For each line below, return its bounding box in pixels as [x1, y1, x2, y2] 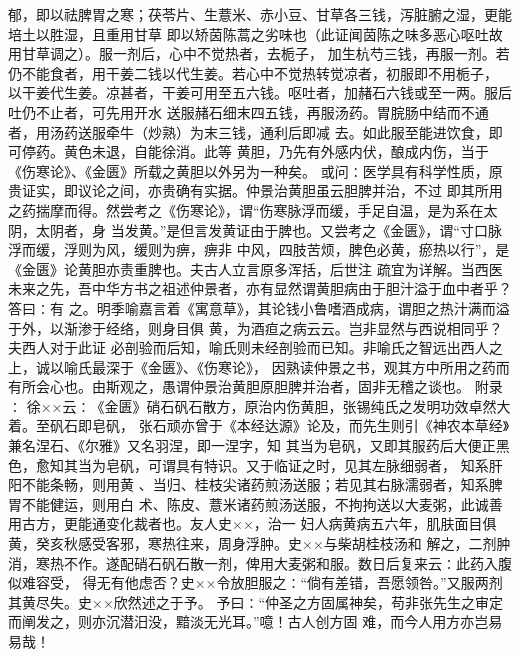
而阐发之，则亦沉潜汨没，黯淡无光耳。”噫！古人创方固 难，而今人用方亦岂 [8, 611, 489, 632]
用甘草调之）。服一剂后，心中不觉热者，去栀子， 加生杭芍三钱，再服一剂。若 [8, 43, 510, 64]
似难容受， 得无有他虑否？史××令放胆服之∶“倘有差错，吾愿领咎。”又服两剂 [8, 572, 503, 593]
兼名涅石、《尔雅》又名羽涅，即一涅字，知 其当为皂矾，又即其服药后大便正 [8, 435, 496, 456]
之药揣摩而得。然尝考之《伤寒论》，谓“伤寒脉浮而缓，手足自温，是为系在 [8, 199, 484, 220]
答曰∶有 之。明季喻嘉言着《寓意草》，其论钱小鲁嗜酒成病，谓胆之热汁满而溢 [8, 297, 510, 318]
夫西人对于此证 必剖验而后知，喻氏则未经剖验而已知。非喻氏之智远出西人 [8, 337, 489, 358]
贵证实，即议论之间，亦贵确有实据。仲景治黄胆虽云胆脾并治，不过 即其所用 [8, 180, 503, 201]
